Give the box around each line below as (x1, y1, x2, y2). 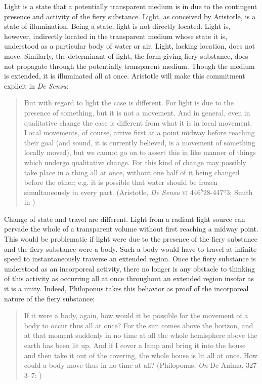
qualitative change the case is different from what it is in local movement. (24, 117, 252, 128)
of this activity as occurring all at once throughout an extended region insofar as (4, 273, 254, 284)
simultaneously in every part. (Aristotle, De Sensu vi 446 (24, 186, 201, 197)
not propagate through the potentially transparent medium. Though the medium (4, 60, 255, 71)
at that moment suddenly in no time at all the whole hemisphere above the (24, 330, 257, 340)
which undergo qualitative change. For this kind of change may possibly (24, 157, 247, 167)
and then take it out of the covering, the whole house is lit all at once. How (24, 350, 258, 360)
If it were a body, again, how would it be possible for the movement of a (24, 310, 248, 321)
